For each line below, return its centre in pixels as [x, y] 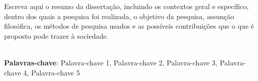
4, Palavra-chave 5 [52, 72]
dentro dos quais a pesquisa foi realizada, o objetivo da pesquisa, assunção [119, 16]
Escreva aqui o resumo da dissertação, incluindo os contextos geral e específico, [126, 6]
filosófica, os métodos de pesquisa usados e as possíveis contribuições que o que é [129, 26]
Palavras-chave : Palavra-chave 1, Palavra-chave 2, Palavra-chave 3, [111, 62]
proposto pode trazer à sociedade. [56, 35]
